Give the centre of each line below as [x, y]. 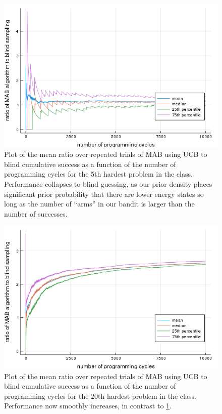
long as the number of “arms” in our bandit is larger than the [99, 204]
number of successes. [36, 213]
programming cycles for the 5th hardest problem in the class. [98, 174]
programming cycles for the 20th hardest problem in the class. [100, 396]
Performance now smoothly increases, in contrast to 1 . [88, 406]
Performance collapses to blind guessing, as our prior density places [108, 184]
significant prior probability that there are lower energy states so [104, 194]
